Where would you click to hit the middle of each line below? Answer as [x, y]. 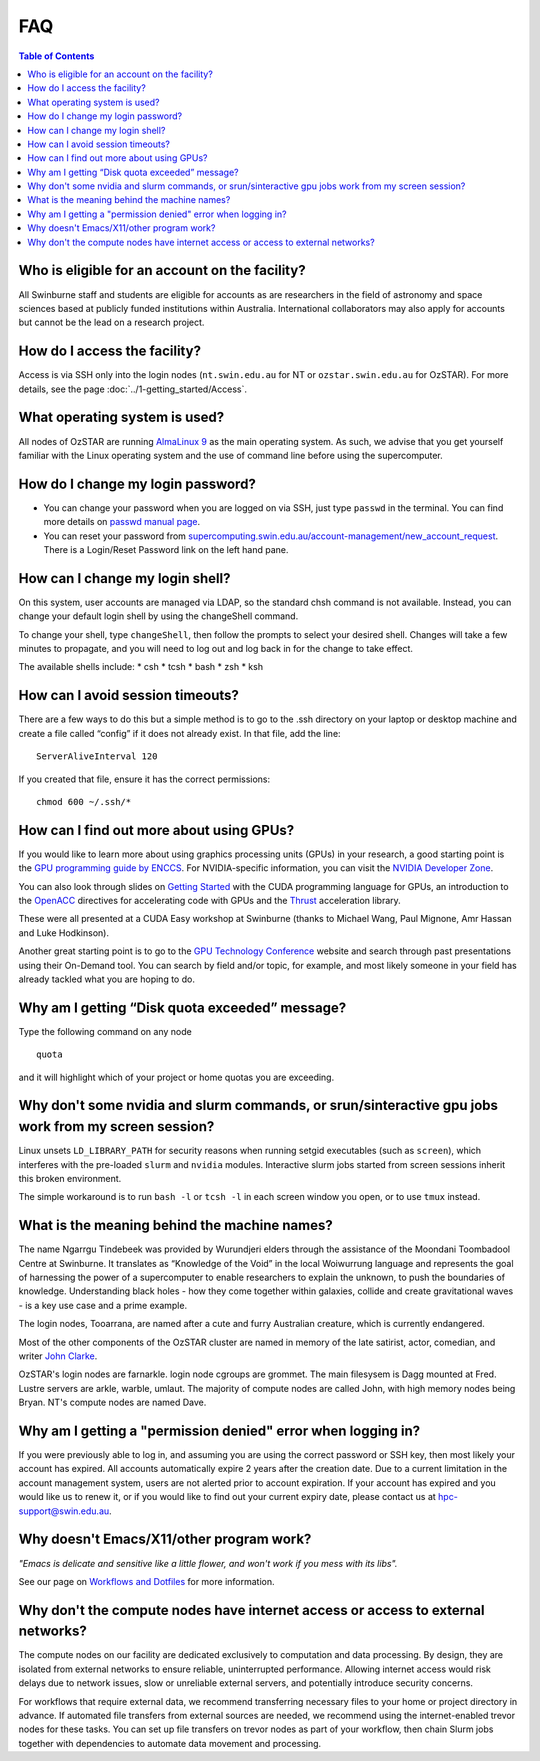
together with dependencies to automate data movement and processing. [170, 1743]
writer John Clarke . [58, 1356]
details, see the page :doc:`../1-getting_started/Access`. [133, 389]
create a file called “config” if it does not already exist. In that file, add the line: [179, 733]
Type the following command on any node [105, 1031]
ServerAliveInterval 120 [97, 756]
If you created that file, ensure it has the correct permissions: [144, 779]
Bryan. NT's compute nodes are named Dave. [112, 1402]
